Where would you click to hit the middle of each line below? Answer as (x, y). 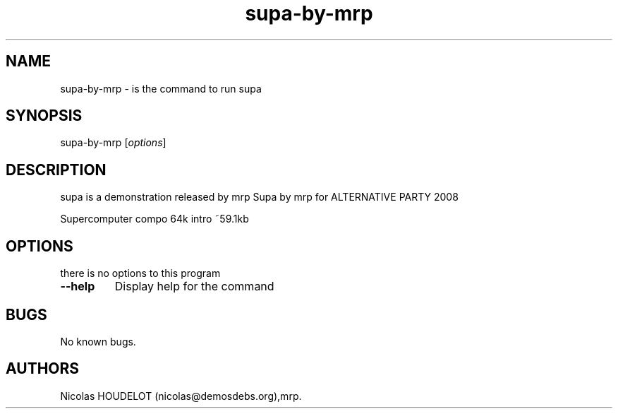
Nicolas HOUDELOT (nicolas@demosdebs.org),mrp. (181, 396)
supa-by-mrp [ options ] (113, 143)
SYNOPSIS (44, 116)
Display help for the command (194, 286)
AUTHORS (43, 369)
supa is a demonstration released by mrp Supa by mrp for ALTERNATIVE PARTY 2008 (259, 197)
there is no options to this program (140, 273)
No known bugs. (98, 341)
